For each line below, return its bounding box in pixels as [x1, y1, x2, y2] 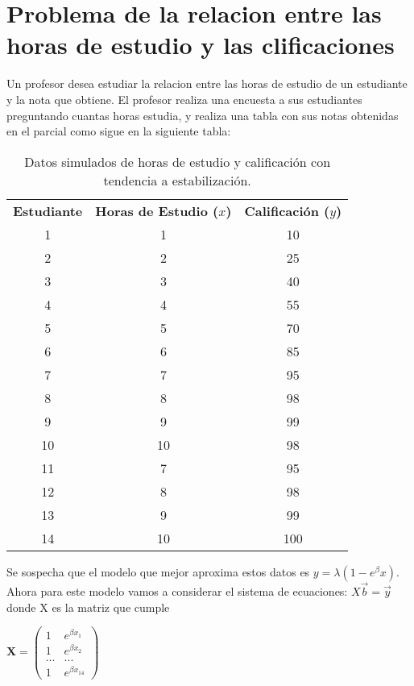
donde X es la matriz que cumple [6, 598, 170, 615]
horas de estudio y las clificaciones [6, 28, 395, 61]
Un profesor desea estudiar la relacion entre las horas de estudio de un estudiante [6, 75, 408, 92]
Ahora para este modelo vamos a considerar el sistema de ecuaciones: [6, 582, 348, 599]
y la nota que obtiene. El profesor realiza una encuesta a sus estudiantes [6, 90, 362, 107]
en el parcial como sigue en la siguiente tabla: [6, 123, 231, 139]
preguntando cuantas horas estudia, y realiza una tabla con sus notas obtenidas [6, 106, 399, 123]
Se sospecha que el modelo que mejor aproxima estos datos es [6, 563, 310, 580]
